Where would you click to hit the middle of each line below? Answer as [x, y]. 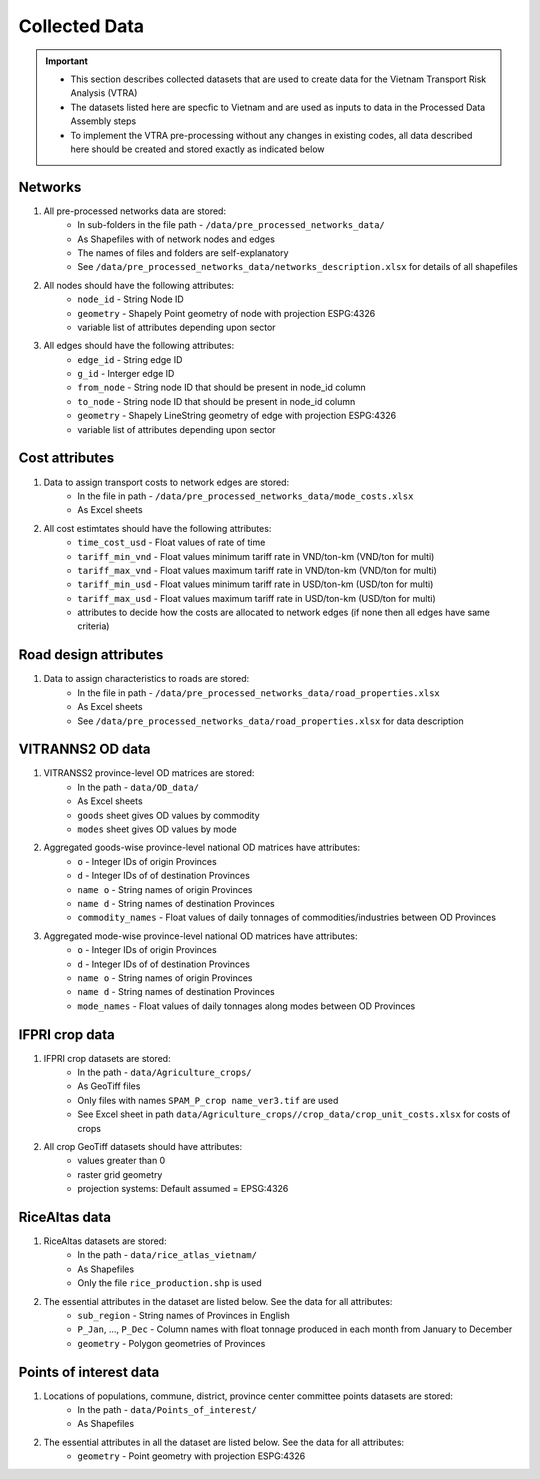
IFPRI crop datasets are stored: [107, 1058]
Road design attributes [91, 655]
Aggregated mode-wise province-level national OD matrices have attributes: [201, 936]
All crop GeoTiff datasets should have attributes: [143, 1146]
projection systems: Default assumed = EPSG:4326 [183, 1189]
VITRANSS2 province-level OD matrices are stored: [149, 773]
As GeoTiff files [109, 1086]
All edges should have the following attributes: [139, 346]
